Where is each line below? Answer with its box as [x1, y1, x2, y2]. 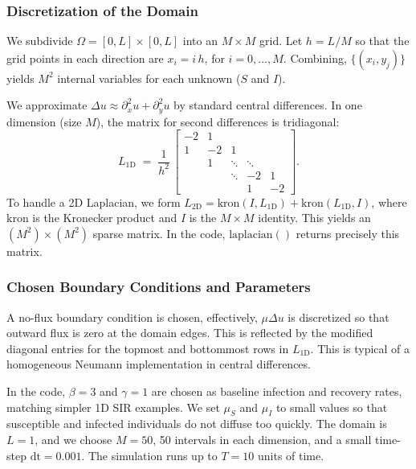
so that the [355, 32, 410, 49]
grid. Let [259, 32, 303, 49]
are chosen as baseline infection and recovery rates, [151, 382, 402, 399]
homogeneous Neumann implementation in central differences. [6, 356, 311, 372]
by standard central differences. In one [173, 97, 362, 113]
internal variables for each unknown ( [57, 69, 241, 86]
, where [371, 193, 407, 210]
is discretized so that [288, 308, 389, 325]
